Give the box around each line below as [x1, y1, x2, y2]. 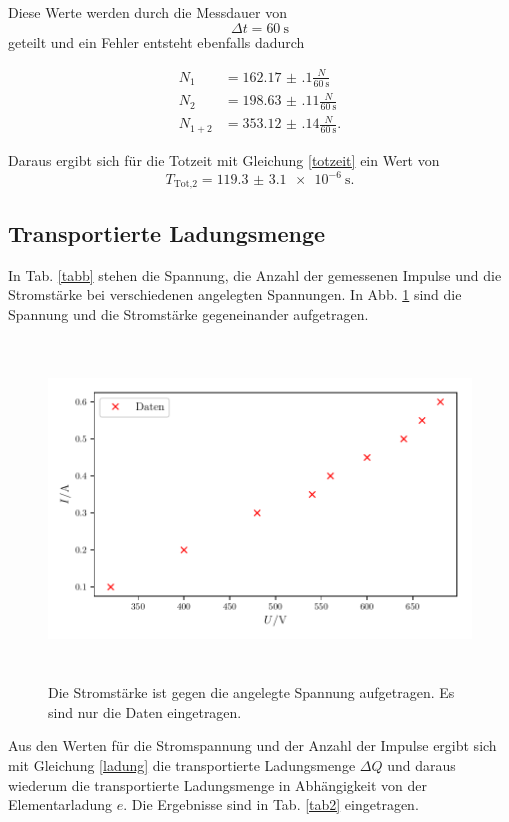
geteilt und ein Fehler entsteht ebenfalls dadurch [8, 31, 305, 52]
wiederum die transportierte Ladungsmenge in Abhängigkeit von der [8, 774, 428, 795]
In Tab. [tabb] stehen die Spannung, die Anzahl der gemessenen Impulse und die [8, 264, 502, 285]
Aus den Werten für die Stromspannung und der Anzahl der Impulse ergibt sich [8, 735, 497, 756]
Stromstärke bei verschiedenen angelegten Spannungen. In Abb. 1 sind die [8, 284, 462, 305]
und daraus [387, 755, 456, 775]
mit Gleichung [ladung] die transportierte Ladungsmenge [8, 755, 356, 775]
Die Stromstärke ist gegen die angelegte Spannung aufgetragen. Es [48, 682, 455, 703]
